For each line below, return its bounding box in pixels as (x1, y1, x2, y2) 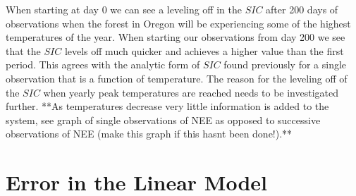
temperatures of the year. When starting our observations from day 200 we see (6, 30, 345, 44)
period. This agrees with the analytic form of (6, 57, 200, 72)
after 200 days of (266, 2, 338, 16)
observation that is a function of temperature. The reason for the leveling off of (6, 71, 348, 85)
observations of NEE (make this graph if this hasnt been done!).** (6, 126, 293, 141)
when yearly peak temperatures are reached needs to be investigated (43, 85, 338, 99)
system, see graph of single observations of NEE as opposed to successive (6, 112, 321, 127)
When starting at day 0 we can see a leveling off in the (6, 2, 242, 16)
